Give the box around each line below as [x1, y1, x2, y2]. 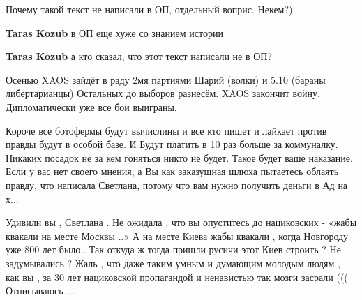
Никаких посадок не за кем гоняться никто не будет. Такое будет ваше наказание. [6, 150, 353, 165]
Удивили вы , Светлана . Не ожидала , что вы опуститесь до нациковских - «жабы [6, 215, 357, 230]
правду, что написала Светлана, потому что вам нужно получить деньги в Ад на [6, 177, 348, 192]
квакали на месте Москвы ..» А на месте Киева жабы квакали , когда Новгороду [6, 228, 349, 243]
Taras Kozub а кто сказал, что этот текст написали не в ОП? [6, 49, 273, 63]
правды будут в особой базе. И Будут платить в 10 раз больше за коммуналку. [6, 137, 338, 151]
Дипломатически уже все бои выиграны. [6, 99, 177, 114]
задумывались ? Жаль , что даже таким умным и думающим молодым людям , [6, 255, 340, 270]
